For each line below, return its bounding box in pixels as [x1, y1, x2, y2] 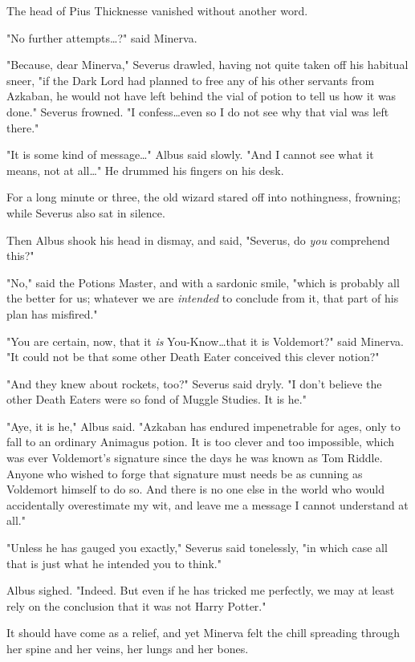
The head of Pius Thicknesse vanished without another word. [6, 2, 308, 18]
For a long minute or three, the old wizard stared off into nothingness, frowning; [6, 189, 401, 205]
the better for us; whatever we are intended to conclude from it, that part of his [6, 290, 399, 307]
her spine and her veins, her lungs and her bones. [6, 640, 249, 656]
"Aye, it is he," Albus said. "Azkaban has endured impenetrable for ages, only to [6, 417, 401, 434]
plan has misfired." [6, 305, 98, 322]
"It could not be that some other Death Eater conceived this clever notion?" [6, 348, 380, 365]
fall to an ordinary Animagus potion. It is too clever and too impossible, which [6, 433, 395, 450]
